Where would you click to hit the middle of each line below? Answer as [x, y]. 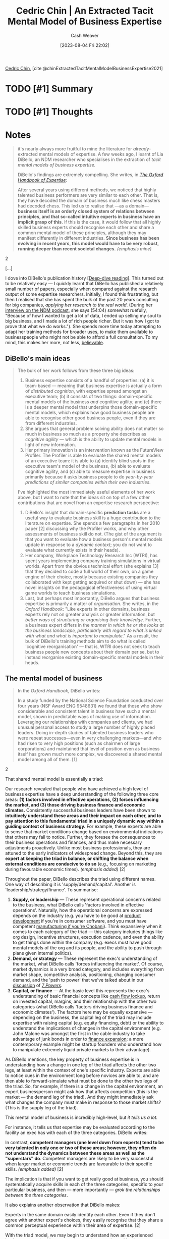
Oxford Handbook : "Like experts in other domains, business [87, 609]
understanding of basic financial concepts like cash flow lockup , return [86, 996]
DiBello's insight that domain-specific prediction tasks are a [88, 513]
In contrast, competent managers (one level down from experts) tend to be [84, 1142]
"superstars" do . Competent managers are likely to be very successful [79, 1158]
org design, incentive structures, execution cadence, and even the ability [88, 937]
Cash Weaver [85, 35]
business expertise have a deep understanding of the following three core [82, 794]
